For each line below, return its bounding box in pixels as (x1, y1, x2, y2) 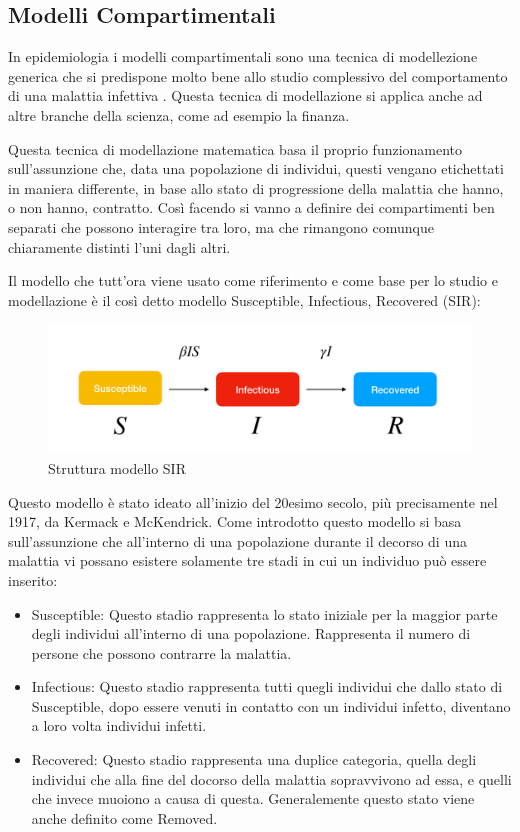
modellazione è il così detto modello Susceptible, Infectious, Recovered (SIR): (8, 289, 481, 310)
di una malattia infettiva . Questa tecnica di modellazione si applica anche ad (8, 85, 483, 106)
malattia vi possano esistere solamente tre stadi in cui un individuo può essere (8, 550, 487, 571)
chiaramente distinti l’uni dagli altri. (8, 236, 231, 257)
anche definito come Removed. (31, 807, 218, 828)
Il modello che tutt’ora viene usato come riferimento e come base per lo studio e (8, 270, 498, 291)
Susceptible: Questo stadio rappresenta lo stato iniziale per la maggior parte (31, 603, 498, 624)
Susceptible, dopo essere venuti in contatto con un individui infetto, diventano (31, 695, 511, 716)
